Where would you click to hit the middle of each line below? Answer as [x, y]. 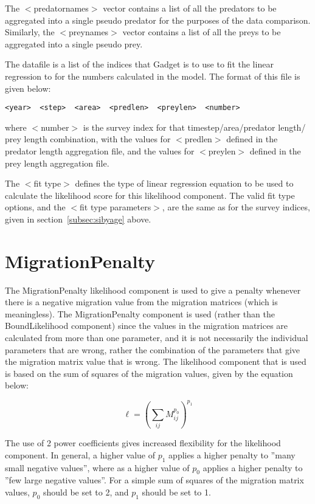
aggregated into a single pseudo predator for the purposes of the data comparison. [158, 20]
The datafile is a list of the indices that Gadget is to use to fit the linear [139, 64]
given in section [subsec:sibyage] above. [78, 219]
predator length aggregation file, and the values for [100, 151]
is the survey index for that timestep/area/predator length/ [194, 127]
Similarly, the [30, 32]
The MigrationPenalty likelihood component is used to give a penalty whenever [153, 290]
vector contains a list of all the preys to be [202, 32]
